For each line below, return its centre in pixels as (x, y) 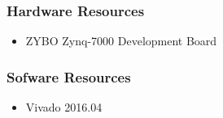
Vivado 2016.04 (64, 107)
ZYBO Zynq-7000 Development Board (121, 41)
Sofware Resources (69, 76)
